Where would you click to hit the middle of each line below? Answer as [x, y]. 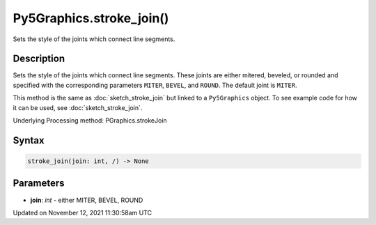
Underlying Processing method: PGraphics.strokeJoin [90, 121]
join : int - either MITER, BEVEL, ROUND [87, 200]
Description [39, 59]
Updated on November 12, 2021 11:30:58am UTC [83, 212]
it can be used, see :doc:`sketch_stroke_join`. [78, 107]
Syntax [29, 140]
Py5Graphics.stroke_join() [91, 18]
